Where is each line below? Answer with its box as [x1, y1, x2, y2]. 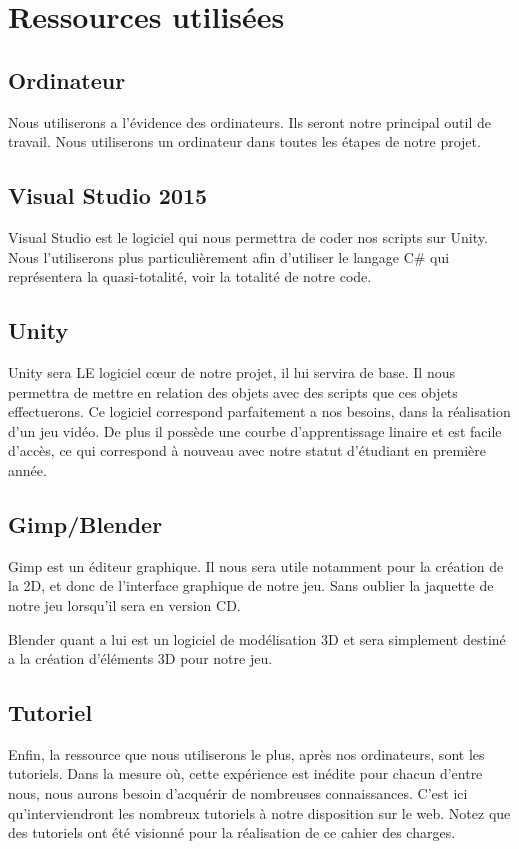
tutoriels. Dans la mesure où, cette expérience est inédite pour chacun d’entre [8, 763, 483, 784]
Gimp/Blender [8, 508, 163, 539]
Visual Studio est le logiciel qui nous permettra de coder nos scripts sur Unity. [8, 226, 488, 247]
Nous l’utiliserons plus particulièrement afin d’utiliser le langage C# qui [8, 246, 450, 267]
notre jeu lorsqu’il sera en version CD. [8, 594, 241, 615]
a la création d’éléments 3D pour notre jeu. [8, 648, 273, 669]
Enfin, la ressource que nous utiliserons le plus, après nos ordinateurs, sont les [8, 743, 485, 764]
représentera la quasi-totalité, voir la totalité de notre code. [8, 266, 372, 287]
